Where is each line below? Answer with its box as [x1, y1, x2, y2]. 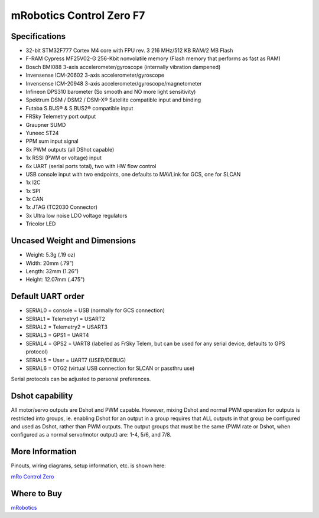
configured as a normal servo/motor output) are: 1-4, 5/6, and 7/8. [11, 431, 172, 438]
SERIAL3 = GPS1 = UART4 [25, 332, 89, 339]
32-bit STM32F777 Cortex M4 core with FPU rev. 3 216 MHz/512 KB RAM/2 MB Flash [25, 47, 233, 54]
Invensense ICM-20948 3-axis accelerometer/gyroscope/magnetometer [25, 80, 202, 87]
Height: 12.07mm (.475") [25, 276, 85, 283]
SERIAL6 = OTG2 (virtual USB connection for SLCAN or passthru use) [25, 365, 195, 372]
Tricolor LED [25, 220, 56, 227]
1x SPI [25, 187, 41, 194]
